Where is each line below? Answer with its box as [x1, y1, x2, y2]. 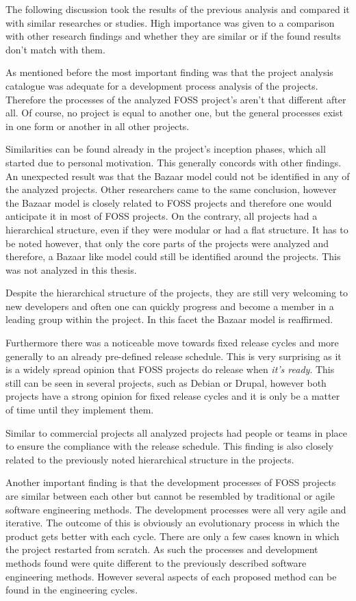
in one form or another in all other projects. [5, 118, 190, 133]
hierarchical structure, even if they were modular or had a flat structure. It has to [5, 222, 348, 236]
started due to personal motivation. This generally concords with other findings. [5, 155, 342, 169]
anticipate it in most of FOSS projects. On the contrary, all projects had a [5, 209, 318, 223]
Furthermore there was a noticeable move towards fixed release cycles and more [5, 335, 339, 350]
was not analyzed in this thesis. [5, 262, 137, 277]
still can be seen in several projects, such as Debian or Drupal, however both [5, 375, 327, 389]
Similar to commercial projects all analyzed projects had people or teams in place [5, 425, 347, 439]
